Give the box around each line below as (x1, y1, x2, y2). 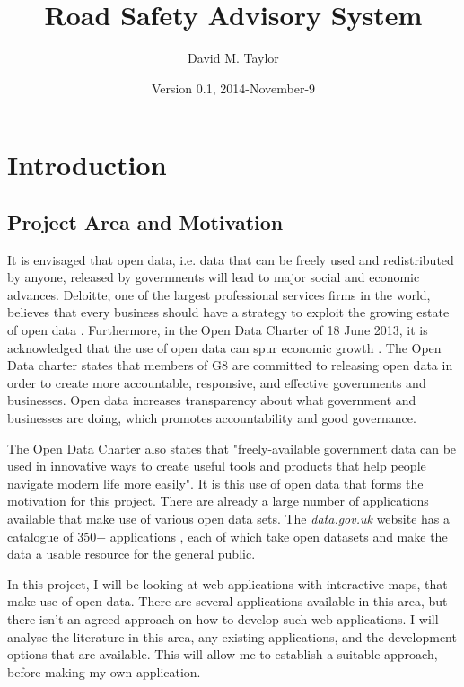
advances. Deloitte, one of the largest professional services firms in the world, (7, 285, 431, 304)
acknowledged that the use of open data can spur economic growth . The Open (7, 338, 442, 357)
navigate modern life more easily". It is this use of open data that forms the (7, 473, 424, 492)
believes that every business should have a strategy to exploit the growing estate (7, 303, 450, 321)
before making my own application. (7, 662, 201, 681)
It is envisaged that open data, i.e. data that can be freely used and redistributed (7, 250, 454, 269)
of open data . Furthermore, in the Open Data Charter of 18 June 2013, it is (7, 321, 428, 339)
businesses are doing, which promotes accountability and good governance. (7, 409, 416, 427)
